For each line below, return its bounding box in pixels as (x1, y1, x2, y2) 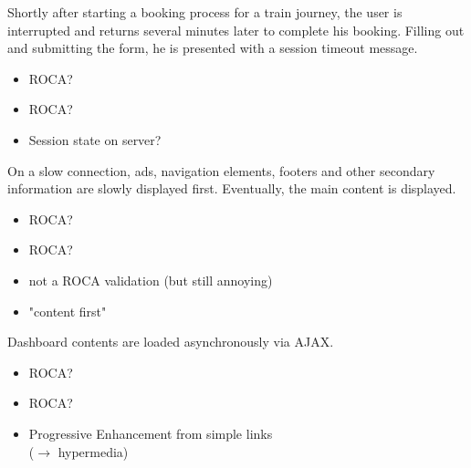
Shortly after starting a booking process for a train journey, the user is (7, 3, 403, 21)
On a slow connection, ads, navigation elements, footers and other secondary (7, 161, 435, 180)
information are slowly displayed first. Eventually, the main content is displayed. (7, 179, 456, 198)
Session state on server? (28, 130, 162, 149)
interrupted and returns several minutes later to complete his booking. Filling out (7, 20, 465, 39)
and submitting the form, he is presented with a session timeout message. (7, 38, 418, 57)
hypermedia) (58, 442, 129, 461)
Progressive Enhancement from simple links (28, 423, 273, 442)
